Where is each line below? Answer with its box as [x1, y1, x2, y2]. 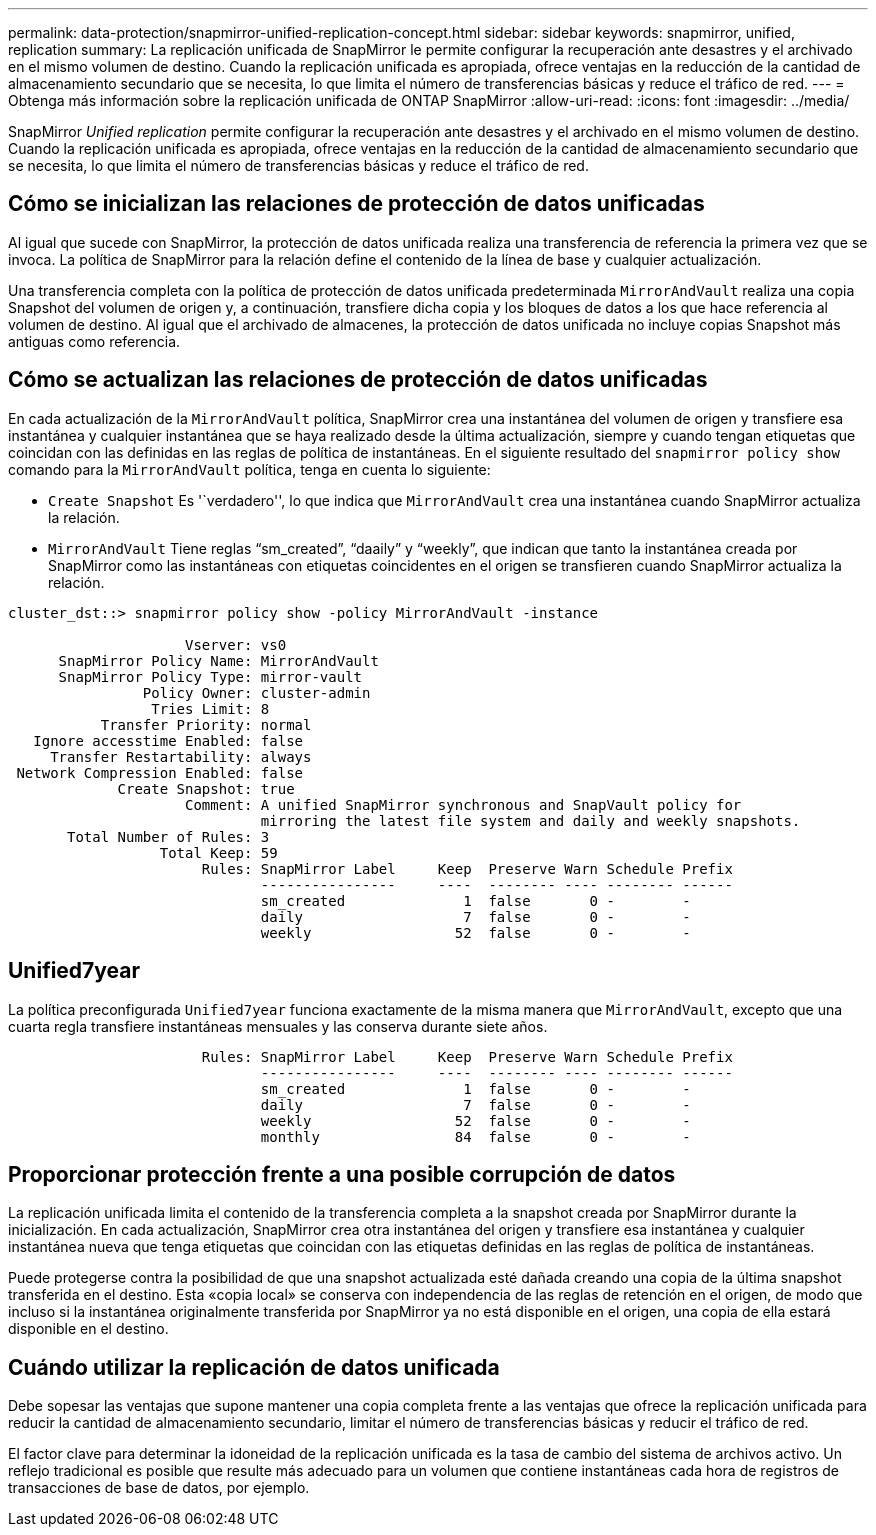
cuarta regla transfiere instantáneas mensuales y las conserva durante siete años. [8, 1017, 548, 1035]
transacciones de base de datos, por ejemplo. [8, 1479, 310, 1497]
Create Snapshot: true [117, 780, 295, 797]
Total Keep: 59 [159, 844, 278, 861]
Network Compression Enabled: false [16, 764, 304, 781]
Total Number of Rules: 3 [67, 828, 270, 845]
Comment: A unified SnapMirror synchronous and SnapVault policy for [185, 796, 742, 813]
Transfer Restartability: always [50, 748, 312, 765]
